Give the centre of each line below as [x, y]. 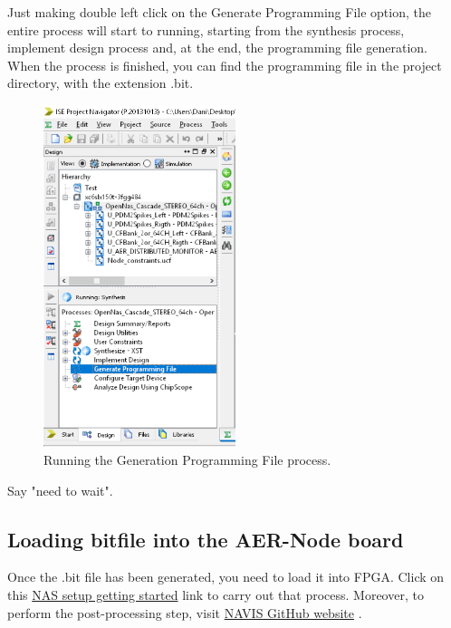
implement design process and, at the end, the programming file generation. [217, 48]
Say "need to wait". [60, 490]
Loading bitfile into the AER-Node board [206, 539]
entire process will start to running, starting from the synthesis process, [206, 29]
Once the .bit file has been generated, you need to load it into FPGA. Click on [226, 577]
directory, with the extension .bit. [101, 83]
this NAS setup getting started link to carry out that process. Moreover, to [216, 594]
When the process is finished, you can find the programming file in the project [225, 65]
